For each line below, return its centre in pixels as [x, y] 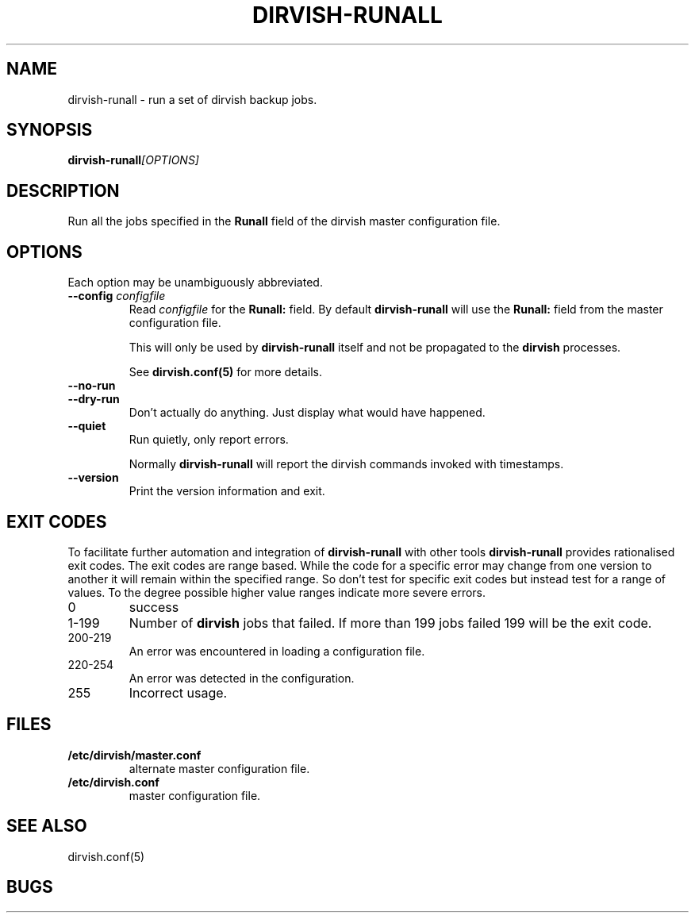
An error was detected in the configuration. [242, 678]
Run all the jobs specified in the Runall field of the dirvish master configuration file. [284, 221]
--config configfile [117, 296]
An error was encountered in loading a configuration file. [277, 651]
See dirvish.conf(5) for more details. [225, 372]
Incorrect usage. [178, 692]
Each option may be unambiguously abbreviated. [195, 283]
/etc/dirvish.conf [113, 782]
